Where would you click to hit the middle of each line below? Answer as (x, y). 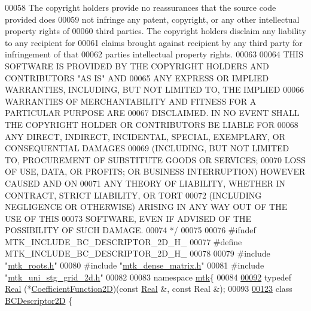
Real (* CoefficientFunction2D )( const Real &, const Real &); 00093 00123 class (149, 289)
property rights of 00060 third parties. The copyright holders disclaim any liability (155, 31)
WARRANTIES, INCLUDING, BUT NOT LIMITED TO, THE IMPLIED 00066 (155, 89)
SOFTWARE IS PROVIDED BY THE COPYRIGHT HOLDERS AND (137, 65)
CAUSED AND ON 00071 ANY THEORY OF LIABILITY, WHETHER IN (145, 183)
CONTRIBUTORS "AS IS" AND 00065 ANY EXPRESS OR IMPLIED (137, 77)
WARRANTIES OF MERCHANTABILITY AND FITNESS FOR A (131, 101)
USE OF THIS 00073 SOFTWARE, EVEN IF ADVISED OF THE (128, 218)
